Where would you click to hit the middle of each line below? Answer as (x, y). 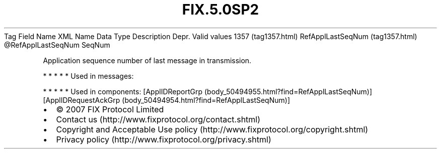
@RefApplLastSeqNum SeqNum (57, 45)
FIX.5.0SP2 (220, 10)
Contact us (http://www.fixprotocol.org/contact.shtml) (158, 119)
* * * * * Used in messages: (88, 76)
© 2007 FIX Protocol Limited (110, 109)
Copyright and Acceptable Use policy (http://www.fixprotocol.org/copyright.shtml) (212, 129)
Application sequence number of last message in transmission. (147, 60)
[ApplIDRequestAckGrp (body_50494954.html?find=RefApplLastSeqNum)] (166, 100)
